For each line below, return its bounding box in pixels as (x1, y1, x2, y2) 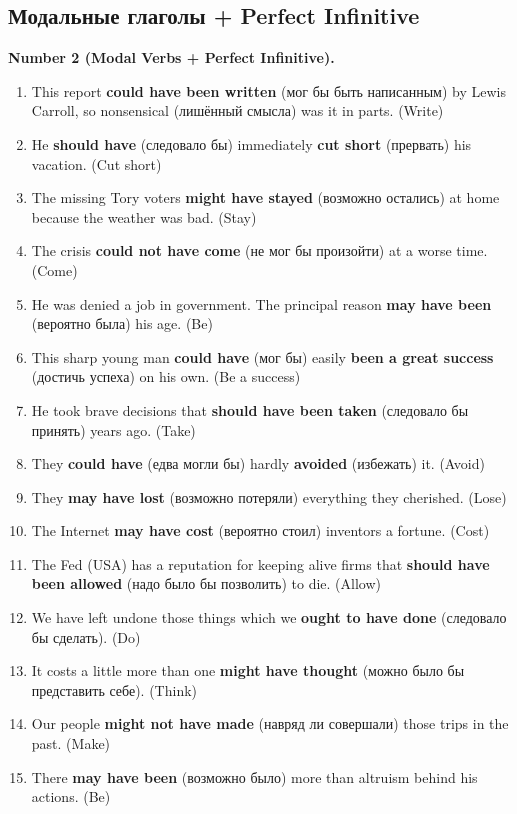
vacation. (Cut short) (31, 153, 162, 174)
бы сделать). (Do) (31, 626, 141, 647)
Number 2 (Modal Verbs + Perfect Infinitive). (8, 47, 335, 68)
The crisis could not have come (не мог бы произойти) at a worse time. (31, 240, 488, 261)
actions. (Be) (31, 786, 111, 807)
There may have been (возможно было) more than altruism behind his (31, 766, 478, 787)
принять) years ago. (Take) (31, 419, 196, 440)
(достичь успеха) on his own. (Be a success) (31, 366, 301, 387)
